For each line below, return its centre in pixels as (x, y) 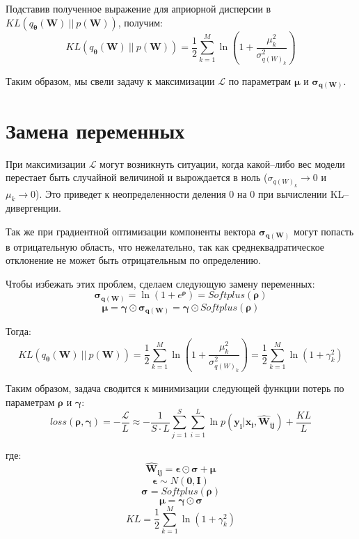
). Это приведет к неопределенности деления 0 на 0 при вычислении (182, 193)
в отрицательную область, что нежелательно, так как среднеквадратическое (165, 246)
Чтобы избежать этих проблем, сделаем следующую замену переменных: (160, 283)
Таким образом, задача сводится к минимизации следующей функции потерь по (175, 388)
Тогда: (18, 331)
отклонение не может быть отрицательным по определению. (133, 260)
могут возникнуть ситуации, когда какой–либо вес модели (222, 163)
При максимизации (46, 163)
